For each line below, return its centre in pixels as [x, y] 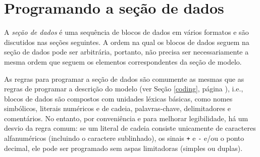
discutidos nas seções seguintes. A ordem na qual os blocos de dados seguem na [127, 42]
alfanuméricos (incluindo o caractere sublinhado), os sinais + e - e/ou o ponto [124, 138]
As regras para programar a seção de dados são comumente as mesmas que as [124, 78]
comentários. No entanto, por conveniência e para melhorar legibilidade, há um [126, 118]
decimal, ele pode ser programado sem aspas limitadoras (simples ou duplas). [123, 148]
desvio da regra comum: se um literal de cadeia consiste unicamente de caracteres [130, 128]
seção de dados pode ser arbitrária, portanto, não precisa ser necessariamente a [126, 52]
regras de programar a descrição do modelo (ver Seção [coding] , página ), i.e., [124, 89]
